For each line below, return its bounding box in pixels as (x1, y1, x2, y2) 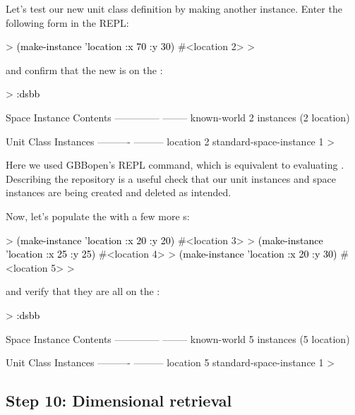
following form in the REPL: (6, 15, 129, 30)
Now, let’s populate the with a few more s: (6, 208, 190, 223)
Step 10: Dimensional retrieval (6, 390, 232, 411)
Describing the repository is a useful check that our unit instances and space (6, 171, 336, 186)
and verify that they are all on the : (6, 284, 160, 299)
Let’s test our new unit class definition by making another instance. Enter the (6, 1, 342, 16)
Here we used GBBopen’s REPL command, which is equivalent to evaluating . (6, 157, 344, 172)
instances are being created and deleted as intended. (6, 185, 231, 200)
